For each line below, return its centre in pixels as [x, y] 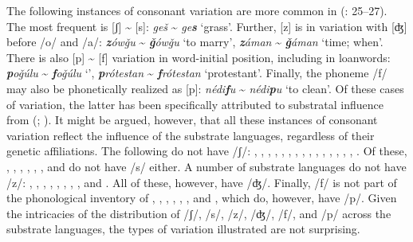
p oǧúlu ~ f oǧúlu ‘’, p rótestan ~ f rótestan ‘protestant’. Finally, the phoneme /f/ [197, 73]
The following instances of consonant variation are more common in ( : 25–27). [197, 10]
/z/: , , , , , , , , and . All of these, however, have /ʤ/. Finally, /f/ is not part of [202, 182]
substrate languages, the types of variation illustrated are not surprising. [183, 229]
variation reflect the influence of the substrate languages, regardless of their [191, 135]
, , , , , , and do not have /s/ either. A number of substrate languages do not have [206, 166]
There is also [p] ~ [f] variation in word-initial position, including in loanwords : [199, 57]
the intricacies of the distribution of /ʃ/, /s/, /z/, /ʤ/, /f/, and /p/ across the [199, 213]
